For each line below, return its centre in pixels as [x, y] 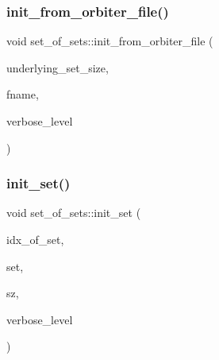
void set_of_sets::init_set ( [74, 213]
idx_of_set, [35, 239]
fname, [23, 94]
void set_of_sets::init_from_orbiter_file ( [110, 41]
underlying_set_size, [58, 67]
